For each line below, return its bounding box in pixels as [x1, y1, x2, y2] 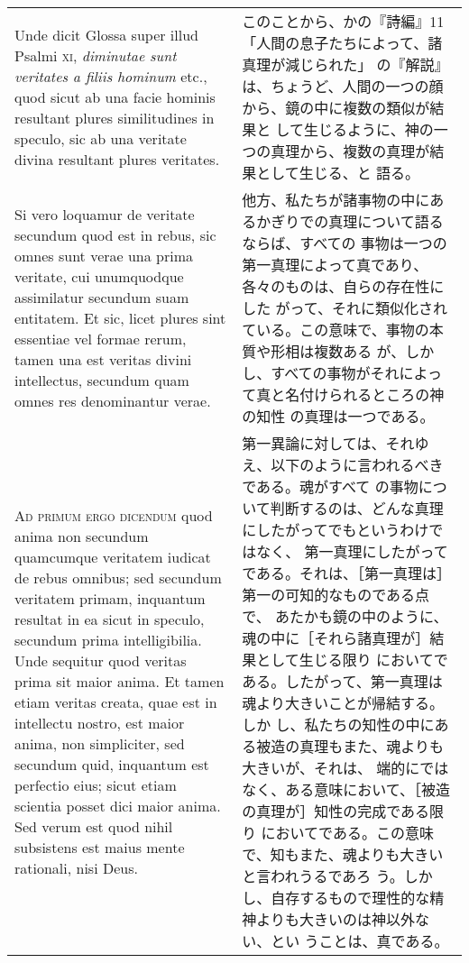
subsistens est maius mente [14, 837, 185, 858]
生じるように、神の [304, 119, 434, 140]
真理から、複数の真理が [271, 141, 430, 161]
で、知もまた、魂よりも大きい [242, 844, 444, 865]
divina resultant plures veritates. [14, 148, 220, 170]
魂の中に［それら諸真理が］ [242, 628, 430, 648]
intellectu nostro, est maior [14, 712, 185, 733]
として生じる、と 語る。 [256, 162, 420, 183]
